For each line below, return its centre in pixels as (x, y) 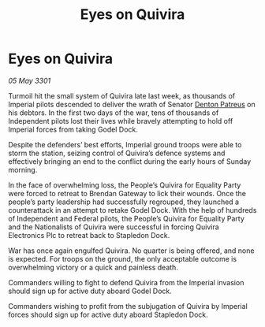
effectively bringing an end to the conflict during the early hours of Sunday (130, 161)
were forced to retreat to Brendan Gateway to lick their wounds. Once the (127, 193)
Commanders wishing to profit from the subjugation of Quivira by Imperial (128, 306)
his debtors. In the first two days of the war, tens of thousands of (114, 113)
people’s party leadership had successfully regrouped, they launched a (123, 202)
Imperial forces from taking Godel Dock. (73, 129)
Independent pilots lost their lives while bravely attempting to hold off (121, 121)
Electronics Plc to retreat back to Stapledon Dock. (89, 235)
